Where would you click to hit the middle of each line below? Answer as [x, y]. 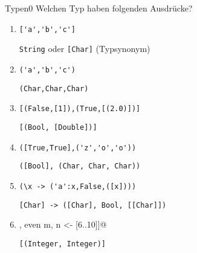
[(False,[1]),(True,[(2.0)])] [80, 109]
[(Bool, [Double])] [58, 127]
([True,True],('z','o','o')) [78, 148]
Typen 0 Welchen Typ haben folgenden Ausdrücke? [99, 8]
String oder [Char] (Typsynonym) [85, 49]
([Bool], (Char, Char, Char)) [80, 166]
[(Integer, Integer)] [62, 244]
